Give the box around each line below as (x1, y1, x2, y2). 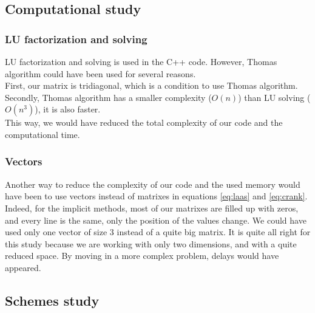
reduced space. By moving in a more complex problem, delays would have (5, 249, 279, 262)
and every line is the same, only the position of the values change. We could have (5, 213, 307, 226)
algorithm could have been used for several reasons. (5, 67, 196, 80)
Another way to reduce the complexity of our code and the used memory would (5, 177, 300, 190)
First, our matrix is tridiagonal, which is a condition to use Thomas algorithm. (5, 79, 298, 92)
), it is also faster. (35, 103, 101, 115)
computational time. (5, 128, 80, 140)
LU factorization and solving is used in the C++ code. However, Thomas (5, 55, 277, 67)
